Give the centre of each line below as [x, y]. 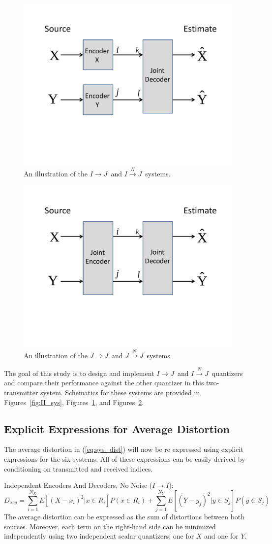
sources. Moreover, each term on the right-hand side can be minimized [110, 526]
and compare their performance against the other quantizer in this [104, 383]
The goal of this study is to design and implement [79, 373]
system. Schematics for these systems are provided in [120, 392]
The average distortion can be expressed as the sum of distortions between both [124, 517]
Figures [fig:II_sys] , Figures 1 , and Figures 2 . [74, 402]
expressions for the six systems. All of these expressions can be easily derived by [125, 459]
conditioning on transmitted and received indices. [78, 468]
